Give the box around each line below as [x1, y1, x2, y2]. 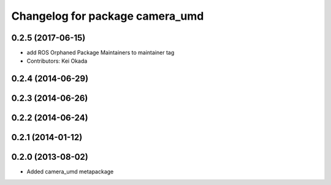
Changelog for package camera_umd [11, 9, 204, 23]
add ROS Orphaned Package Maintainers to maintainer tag [26, 49, 175, 57]
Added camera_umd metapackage [26, 168, 114, 175]
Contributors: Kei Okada [26, 57, 88, 65]
